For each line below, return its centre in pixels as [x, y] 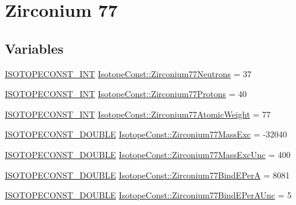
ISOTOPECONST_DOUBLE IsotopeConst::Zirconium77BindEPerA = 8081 [147, 175]
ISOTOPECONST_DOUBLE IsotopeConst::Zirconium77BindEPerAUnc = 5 [148, 195]
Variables [34, 48]
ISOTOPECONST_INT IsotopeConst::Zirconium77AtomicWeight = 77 [138, 114]
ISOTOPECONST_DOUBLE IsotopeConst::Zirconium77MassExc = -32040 [146, 134]
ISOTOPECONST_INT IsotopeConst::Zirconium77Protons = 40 [126, 94]
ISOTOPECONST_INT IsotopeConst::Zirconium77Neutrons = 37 [128, 73]
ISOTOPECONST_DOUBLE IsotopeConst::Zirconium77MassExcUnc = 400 [148, 154]
